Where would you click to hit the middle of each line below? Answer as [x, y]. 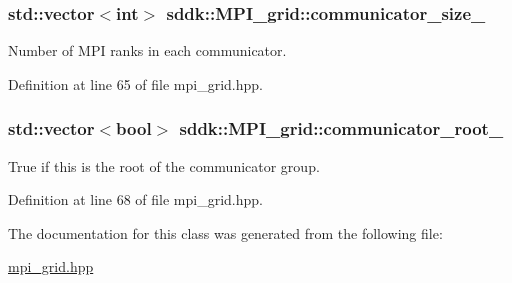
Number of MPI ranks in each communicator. [147, 50]
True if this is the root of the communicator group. [164, 165]
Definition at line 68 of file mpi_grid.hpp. [136, 199]
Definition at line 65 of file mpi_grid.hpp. [136, 83]
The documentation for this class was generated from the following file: [225, 232]
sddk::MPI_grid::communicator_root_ [341, 128]
